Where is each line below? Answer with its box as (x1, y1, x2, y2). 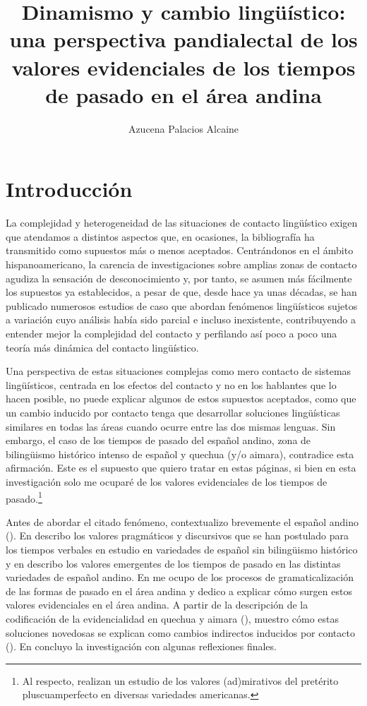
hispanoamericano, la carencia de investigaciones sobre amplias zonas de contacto (6, 257, 357, 271)
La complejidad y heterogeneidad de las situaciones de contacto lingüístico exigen (6, 215, 358, 230)
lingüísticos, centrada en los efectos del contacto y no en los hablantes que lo (6, 377, 337, 392)
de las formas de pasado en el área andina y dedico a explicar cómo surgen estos (6, 583, 352, 598)
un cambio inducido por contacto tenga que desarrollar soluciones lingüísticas (6, 405, 340, 419)
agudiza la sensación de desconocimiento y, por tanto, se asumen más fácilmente (6, 270, 352, 285)
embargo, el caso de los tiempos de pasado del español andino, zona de (6, 433, 311, 448)
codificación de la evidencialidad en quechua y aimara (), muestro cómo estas (6, 611, 339, 626)
